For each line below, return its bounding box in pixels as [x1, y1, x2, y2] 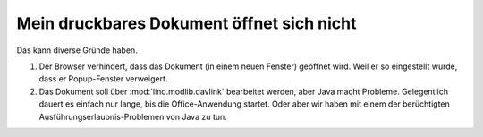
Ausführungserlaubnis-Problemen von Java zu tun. [38, 111, 227, 122]
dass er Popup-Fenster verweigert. [38, 73, 168, 84]
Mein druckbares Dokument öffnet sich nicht [16, 13, 357, 33]
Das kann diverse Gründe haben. [16, 45, 138, 56]
